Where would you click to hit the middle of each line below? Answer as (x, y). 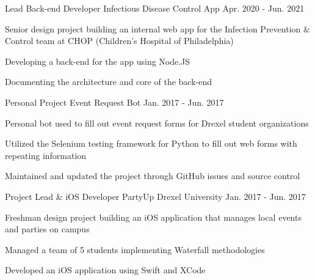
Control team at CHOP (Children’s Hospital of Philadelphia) (119, 41)
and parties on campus (47, 229)
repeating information (46, 155)
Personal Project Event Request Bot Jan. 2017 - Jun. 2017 (114, 102)
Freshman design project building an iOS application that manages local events (153, 217)
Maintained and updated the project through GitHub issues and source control (153, 176)
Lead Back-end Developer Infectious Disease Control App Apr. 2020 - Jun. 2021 (155, 8)
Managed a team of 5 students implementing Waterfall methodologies (135, 249)
